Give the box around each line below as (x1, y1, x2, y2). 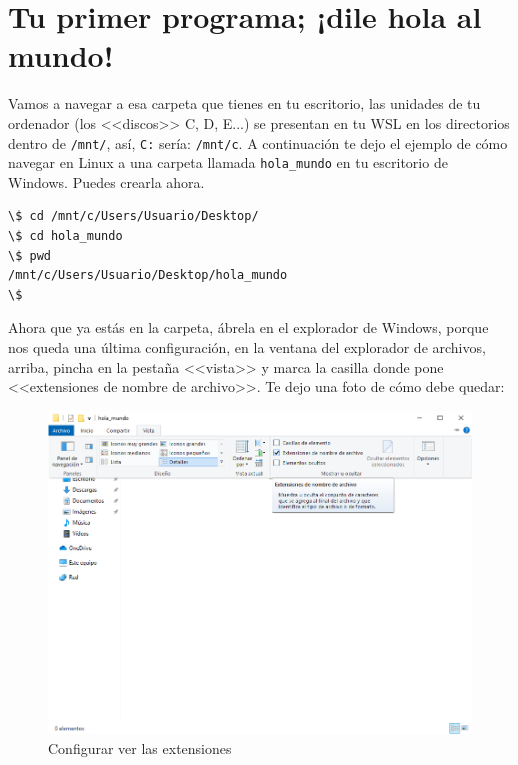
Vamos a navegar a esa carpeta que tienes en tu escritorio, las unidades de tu (8, 93, 481, 114)
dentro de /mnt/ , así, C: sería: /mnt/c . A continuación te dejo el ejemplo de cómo (8, 132, 508, 153)
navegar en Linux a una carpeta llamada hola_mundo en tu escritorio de (8, 152, 448, 173)
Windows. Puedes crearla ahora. (8, 171, 205, 192)
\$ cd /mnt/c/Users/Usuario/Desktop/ (8, 209, 259, 224)
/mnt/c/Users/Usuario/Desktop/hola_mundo (8, 268, 288, 283)
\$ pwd (8, 248, 51, 263)
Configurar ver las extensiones (48, 737, 232, 758)
